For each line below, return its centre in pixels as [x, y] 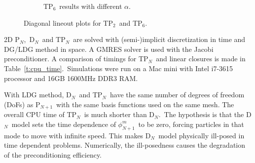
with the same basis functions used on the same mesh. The [145, 104]
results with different [91, 6]
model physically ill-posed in [201, 135]
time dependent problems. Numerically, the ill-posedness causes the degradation [125, 145]
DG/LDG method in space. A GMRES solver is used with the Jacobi [109, 49]
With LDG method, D [38, 95]
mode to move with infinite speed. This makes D [77, 135]
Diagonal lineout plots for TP [68, 22]
